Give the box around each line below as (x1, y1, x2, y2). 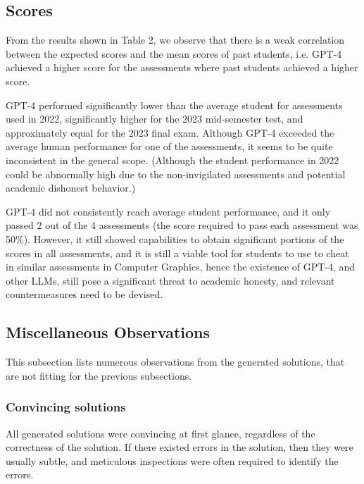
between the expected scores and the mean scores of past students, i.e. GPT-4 (6, 46, 342, 61)
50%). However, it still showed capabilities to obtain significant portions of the (6, 231, 344, 246)
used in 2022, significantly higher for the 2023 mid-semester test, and (6, 111, 303, 126)
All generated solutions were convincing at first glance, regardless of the (6, 426, 315, 440)
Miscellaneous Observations (6, 321, 211, 343)
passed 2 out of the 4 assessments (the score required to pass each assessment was (6, 218, 358, 232)
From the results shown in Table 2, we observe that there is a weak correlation (6, 32, 345, 47)
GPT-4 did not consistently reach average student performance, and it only (6, 204, 331, 218)
